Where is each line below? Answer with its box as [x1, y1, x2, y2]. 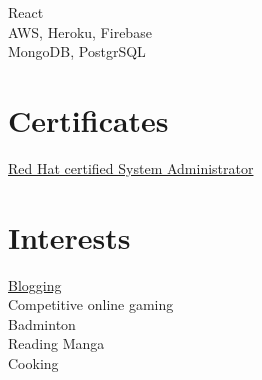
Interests [8, 216, 131, 257]
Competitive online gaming [8, 294, 174, 315]
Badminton [8, 313, 76, 334]
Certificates [8, 99, 169, 140]
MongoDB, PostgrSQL [8, 41, 146, 62]
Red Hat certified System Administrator [8, 157, 254, 178]
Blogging [8, 274, 62, 295]
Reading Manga [8, 333, 105, 354]
